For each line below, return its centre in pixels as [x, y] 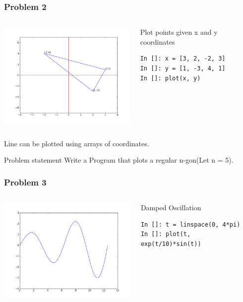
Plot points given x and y [179, 32]
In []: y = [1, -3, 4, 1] [183, 68]
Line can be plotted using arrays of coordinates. [77, 143]
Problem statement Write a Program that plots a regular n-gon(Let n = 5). [119, 160]
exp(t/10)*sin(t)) [171, 244]
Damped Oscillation [171, 208]
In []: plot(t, [166, 234]
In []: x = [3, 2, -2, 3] [183, 59]
